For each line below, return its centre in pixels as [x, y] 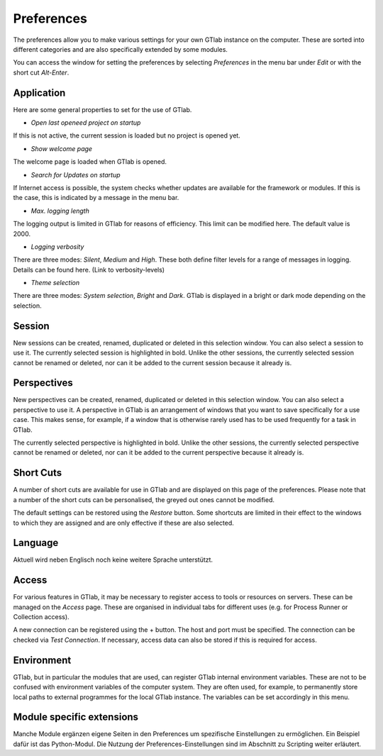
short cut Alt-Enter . [41, 72]
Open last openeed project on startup [86, 123]
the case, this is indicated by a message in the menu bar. [96, 198]
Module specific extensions [76, 717]
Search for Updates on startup [76, 174]
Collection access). [41, 617]
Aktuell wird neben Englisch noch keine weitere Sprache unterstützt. [113, 560]
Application [39, 93]
